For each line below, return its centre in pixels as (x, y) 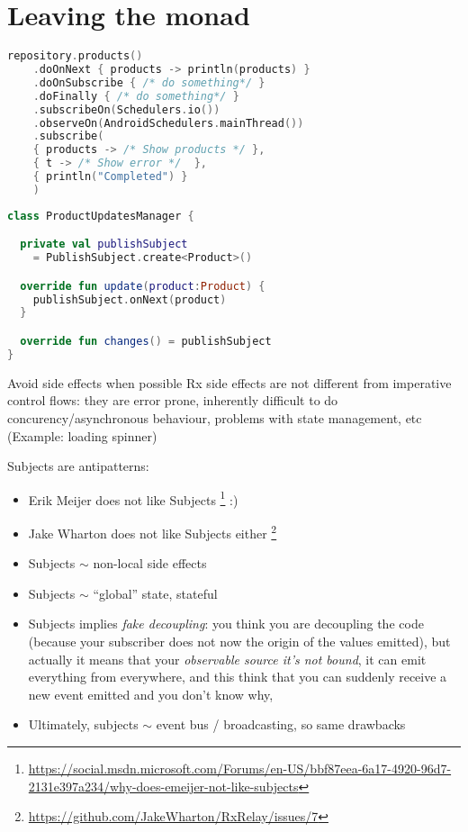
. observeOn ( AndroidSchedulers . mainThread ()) (168, 123)
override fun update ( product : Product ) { (143, 286)
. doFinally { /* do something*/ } (136, 96)
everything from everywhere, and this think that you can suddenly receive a (238, 677)
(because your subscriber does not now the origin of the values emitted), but (239, 641)
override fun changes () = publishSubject (146, 341)
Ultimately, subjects (83, 724)
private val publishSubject (104, 244)
